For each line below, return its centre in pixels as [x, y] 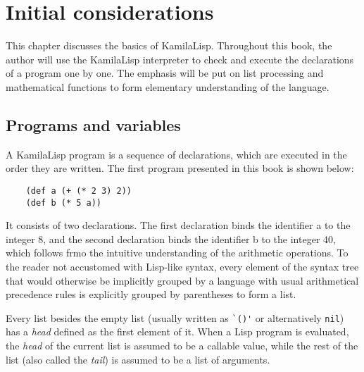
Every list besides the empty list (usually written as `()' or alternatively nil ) [175, 317]
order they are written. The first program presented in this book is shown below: [180, 168]
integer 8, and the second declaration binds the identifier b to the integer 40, [171, 238]
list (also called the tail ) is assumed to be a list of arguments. [138, 359]
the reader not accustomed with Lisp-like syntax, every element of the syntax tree [182, 266]
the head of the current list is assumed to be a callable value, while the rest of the [182, 346]
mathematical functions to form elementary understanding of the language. [168, 86]
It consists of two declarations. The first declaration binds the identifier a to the [178, 225]
